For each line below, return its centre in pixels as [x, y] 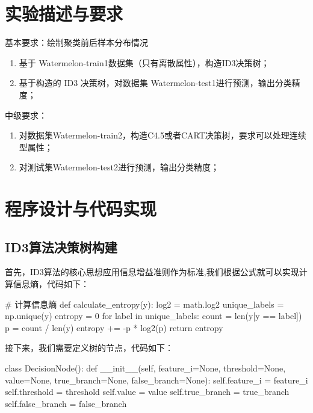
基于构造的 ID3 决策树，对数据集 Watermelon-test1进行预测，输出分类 [155, 83]
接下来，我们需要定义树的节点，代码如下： [89, 348]
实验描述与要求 [64, 14]
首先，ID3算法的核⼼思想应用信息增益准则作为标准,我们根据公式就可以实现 [152, 272]
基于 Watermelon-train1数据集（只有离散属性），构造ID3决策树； [144, 62]
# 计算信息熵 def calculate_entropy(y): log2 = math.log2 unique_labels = [144, 304]
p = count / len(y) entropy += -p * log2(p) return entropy [114, 327]
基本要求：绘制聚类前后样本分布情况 [76, 42]
